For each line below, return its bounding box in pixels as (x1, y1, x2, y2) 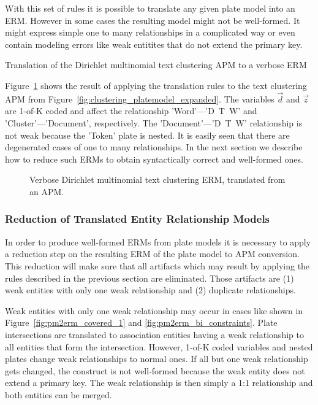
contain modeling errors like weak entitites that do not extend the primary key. (5, 37, 303, 50)
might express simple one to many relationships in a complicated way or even (5, 26, 295, 39)
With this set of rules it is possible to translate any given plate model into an (5, 2, 295, 14)
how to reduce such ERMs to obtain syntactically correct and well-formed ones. (5, 152, 303, 165)
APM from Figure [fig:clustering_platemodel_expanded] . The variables (5, 92, 274, 105)
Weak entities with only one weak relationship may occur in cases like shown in (5, 304, 303, 317)
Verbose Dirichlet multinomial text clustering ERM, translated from (29, 173, 286, 186)
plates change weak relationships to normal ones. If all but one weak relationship (5, 352, 308, 365)
